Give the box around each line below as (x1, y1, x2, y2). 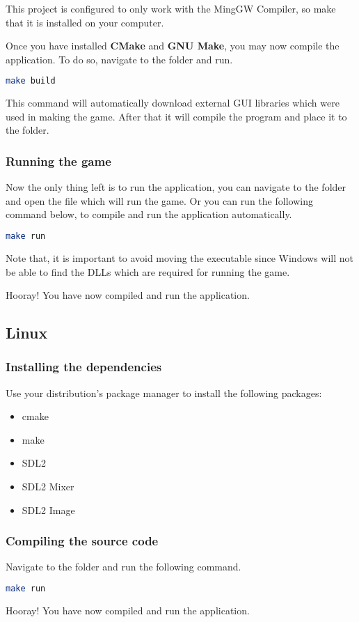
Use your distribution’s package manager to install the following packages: (6, 385, 322, 400)
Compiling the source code (6, 532, 159, 550)
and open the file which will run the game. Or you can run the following (6, 193, 313, 208)
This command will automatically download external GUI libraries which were (6, 95, 340, 110)
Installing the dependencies (6, 358, 162, 375)
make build (6, 76, 56, 86)
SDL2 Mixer (22, 479, 74, 494)
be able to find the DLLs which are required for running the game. (6, 264, 290, 279)
